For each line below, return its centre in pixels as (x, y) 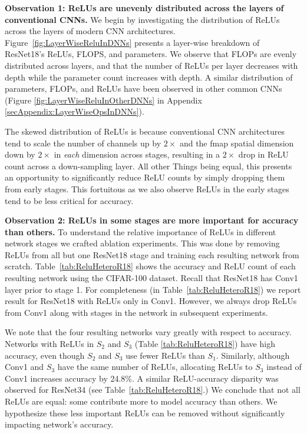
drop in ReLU (263, 154)
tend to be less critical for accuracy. (69, 200)
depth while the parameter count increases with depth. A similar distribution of (149, 77)
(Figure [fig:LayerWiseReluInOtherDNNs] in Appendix (103, 100)
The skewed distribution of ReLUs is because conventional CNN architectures (145, 131)
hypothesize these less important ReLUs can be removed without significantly (145, 413)
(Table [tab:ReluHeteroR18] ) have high (205, 344)
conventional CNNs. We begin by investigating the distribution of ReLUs (142, 19)
